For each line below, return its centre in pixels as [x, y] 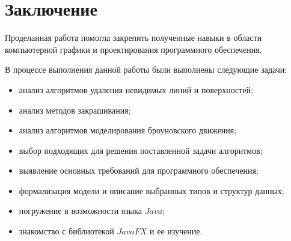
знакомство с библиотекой [66, 231]
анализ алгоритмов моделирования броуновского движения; [128, 130]
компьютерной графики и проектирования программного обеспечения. [133, 49]
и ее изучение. [176, 231]
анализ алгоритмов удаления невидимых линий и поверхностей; [136, 89]
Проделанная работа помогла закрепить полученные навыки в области [133, 38]
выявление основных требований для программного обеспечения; [139, 170]
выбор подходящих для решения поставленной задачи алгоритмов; [141, 150]
